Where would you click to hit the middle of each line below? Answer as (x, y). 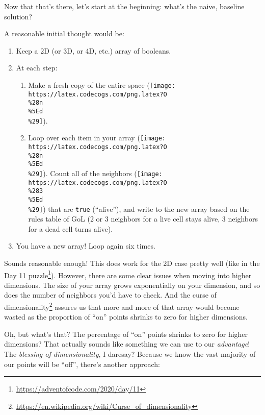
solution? (18, 16)
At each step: (37, 68)
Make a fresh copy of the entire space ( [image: (102, 84)
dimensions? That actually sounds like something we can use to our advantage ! (127, 344)
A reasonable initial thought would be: (64, 33)
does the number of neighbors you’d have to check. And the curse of (110, 295)
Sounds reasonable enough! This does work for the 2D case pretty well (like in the (132, 263)
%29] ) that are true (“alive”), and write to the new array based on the (139, 209)
